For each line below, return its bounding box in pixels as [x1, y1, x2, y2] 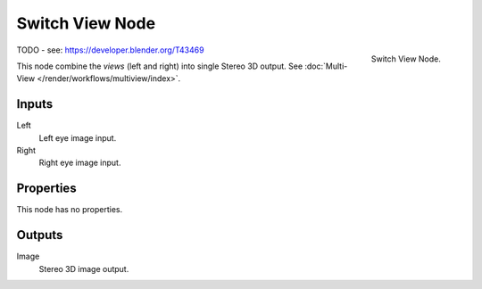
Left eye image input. [38, 132, 117, 143]
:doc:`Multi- [304, 61, 348, 71]
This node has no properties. [16, 204, 123, 215]
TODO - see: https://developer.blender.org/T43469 [16, 45, 204, 55]
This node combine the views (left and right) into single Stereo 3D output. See [16, 61, 303, 71]
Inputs [16, 96, 54, 111]
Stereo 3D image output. [38, 263, 129, 274]
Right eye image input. [38, 157, 121, 169]
